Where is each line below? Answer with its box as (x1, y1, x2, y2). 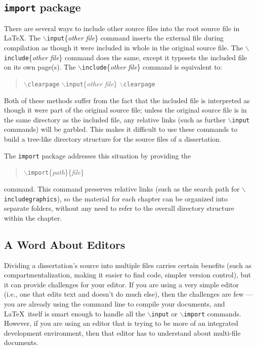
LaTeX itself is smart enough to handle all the (4, 308, 145, 318)
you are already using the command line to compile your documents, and (4, 298, 225, 309)
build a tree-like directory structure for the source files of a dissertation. (4, 134, 221, 144)
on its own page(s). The (4, 62, 76, 72)
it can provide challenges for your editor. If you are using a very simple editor (4, 279, 239, 289)
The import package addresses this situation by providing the (4, 150, 191, 160)
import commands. (183, 308, 241, 318)
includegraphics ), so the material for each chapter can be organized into (4, 193, 228, 203)
